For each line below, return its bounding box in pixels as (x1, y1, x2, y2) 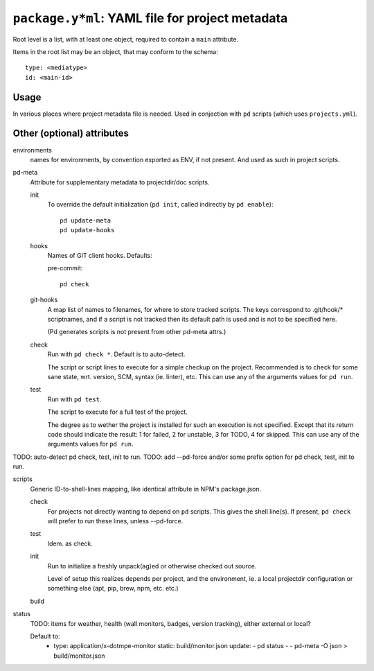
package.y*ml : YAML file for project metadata (12, 10, 288, 26)
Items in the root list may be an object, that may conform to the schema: (12, 47, 218, 55)
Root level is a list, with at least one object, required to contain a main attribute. (12, 35, 239, 43)
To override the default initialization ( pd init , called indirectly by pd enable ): (47, 200, 274, 209)
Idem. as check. (47, 539, 93, 548)
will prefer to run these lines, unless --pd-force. (47, 517, 184, 525)
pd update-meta (60, 216, 112, 225)
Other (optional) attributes (12, 128, 130, 139)
